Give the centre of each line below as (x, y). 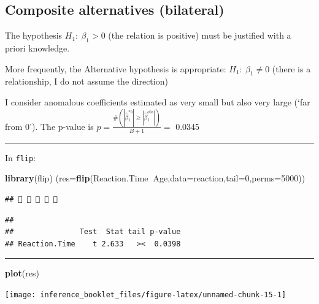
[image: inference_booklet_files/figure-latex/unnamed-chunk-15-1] (146, 294)
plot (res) (22, 273)
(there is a (291, 68)
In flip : (21, 157)
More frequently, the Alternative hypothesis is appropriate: (116, 68)
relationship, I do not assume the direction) (86, 81)
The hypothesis (34, 35)
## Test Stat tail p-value (93, 232)
